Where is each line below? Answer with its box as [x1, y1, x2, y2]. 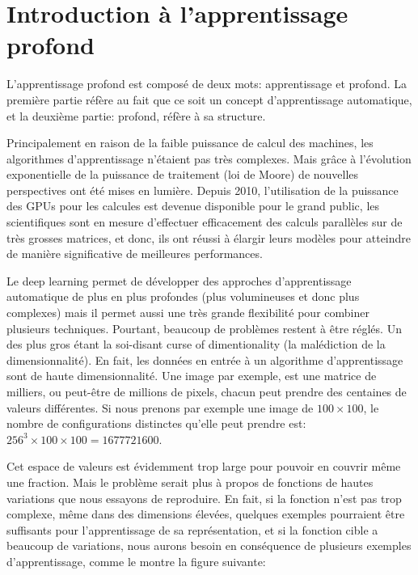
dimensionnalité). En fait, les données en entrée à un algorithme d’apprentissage [6, 351, 403, 368]
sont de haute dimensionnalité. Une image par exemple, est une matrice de [6, 367, 377, 384]
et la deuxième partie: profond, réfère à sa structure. [6, 107, 266, 124]
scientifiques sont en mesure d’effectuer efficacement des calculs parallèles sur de [6, 214, 403, 230]
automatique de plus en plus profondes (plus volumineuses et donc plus [6, 288, 360, 305]
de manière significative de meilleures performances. [6, 245, 263, 262]
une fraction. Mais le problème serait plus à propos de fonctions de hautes [6, 473, 374, 490]
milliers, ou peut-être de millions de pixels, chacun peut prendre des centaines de [6, 383, 407, 400]
